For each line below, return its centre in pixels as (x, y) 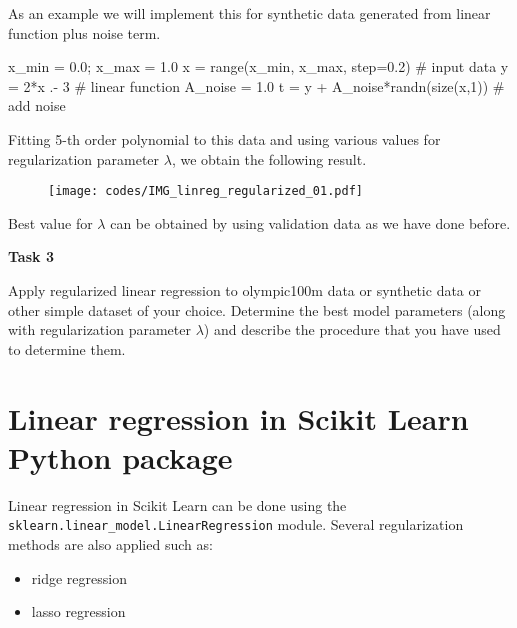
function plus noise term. (84, 32)
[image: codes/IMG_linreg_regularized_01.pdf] (205, 191)
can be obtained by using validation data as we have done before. (310, 222)
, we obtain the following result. (269, 158)
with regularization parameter (99, 329)
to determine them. (67, 348)
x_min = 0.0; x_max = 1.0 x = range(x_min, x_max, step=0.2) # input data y (258, 66)
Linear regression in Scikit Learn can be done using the (177, 504)
